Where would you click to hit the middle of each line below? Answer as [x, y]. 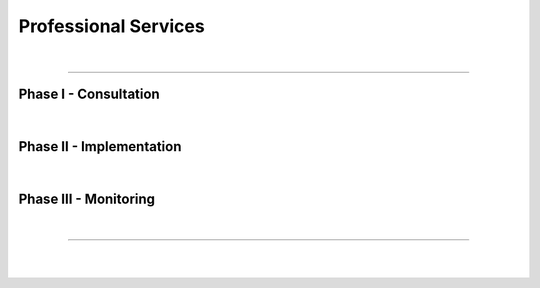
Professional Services [111, 26]
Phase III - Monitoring [86, 199]
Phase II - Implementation [100, 146]
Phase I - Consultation [89, 94]
